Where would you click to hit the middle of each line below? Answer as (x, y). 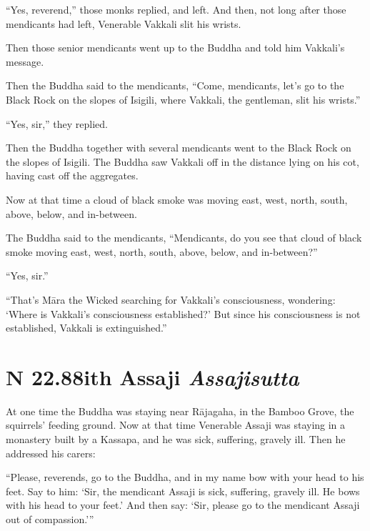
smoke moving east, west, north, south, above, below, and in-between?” (162, 251)
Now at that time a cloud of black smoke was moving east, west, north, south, (177, 199)
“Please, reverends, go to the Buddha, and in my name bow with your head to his (185, 477)
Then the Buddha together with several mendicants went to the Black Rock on (179, 148)
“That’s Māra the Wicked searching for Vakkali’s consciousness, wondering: (171, 299)
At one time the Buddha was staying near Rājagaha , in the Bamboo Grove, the (180, 411)
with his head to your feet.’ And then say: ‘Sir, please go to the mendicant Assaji (183, 505)
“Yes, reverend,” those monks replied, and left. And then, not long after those (176, 9)
